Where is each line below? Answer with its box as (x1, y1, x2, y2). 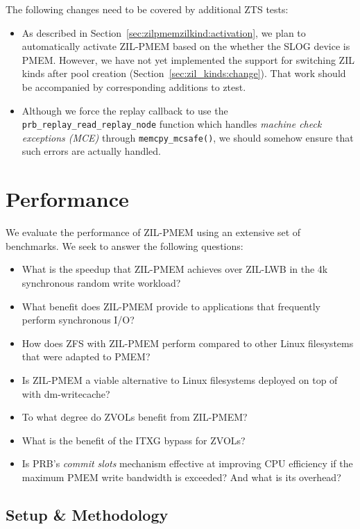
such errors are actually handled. (22, 144, 162, 158)
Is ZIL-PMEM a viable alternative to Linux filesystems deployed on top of (22, 372, 338, 387)
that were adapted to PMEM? (22, 349, 151, 364)
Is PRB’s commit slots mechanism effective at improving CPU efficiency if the (22, 456, 353, 471)
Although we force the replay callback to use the (22, 103, 228, 117)
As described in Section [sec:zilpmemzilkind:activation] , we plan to (22, 25, 306, 40)
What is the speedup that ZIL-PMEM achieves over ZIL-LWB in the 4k (22, 262, 328, 276)
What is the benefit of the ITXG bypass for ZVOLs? (22, 433, 246, 447)
